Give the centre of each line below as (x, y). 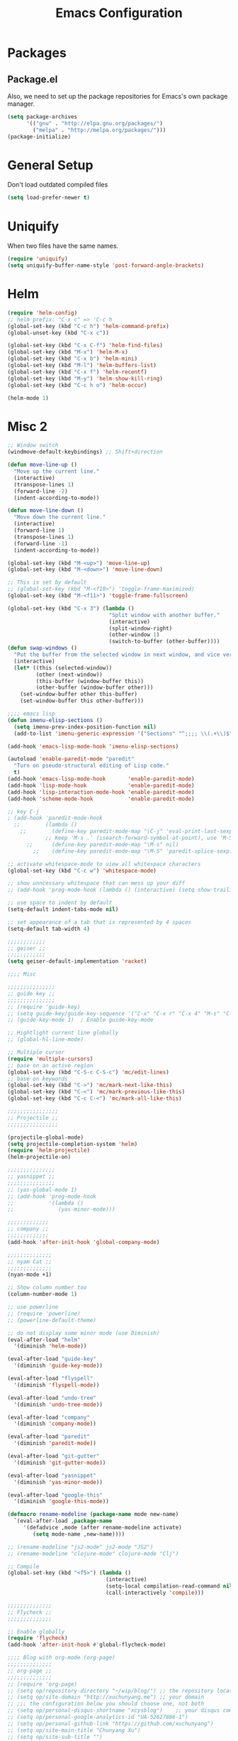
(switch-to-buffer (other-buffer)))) (164, 642)
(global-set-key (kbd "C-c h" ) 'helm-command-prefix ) (89, 326)
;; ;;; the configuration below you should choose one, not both (106, 1704)
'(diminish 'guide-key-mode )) (58, 1366)
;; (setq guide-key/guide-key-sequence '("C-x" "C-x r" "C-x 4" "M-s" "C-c (121, 1013)
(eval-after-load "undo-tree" (52, 1398)
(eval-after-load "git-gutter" (53, 1456)
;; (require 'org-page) (42, 1684)
